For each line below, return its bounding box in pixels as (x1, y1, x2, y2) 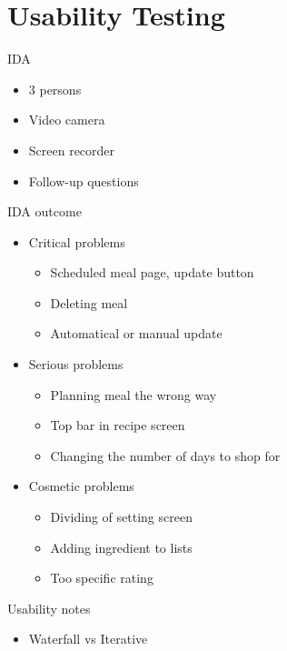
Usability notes (7, 598, 91, 617)
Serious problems (28, 355, 124, 374)
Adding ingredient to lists (50, 537, 193, 556)
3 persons (28, 79, 82, 98)
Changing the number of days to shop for (50, 446, 281, 465)
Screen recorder (28, 140, 115, 159)
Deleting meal (50, 293, 128, 312)
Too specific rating (50, 568, 153, 587)
